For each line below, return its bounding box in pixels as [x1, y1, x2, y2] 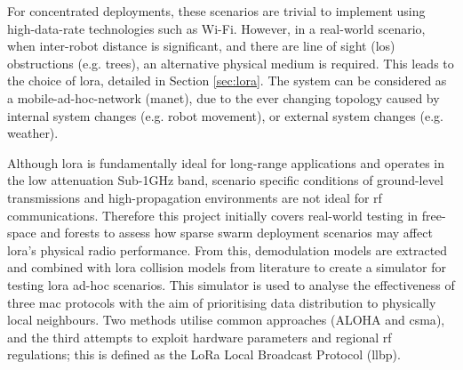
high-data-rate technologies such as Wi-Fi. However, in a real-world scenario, [7, 19, 426, 37]
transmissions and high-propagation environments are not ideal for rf [7, 188, 382, 206]
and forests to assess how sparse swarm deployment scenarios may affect [40, 223, 433, 242]
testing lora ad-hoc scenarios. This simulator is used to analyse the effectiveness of [7, 275, 455, 294]
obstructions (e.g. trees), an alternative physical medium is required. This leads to [7, 53, 454, 72]
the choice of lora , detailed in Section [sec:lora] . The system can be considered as [7, 71, 447, 90]
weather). [7, 124, 59, 142]
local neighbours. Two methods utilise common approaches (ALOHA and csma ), [7, 310, 445, 329]
